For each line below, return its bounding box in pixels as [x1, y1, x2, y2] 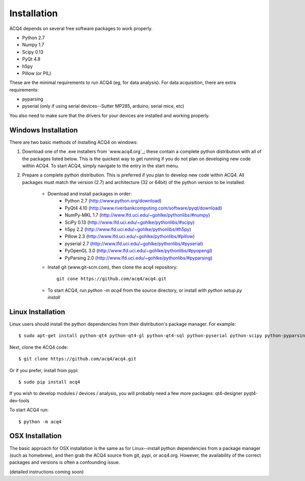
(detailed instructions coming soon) [9, 468, 84, 475]
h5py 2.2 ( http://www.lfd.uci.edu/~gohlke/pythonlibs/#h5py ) [65, 226, 192, 232]
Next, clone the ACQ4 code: [9, 344, 69, 350]
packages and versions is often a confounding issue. [9, 459, 120, 465]
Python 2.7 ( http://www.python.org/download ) [65, 198, 162, 204]
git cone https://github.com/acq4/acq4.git [56, 276, 167, 282]
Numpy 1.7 [22, 42, 44, 48]
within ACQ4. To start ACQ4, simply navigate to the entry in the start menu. [22, 163, 179, 169]
